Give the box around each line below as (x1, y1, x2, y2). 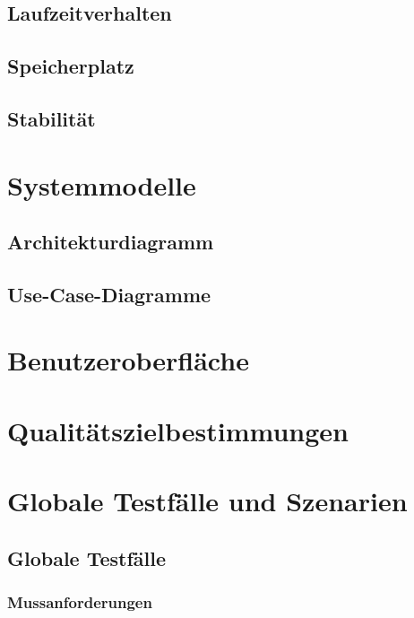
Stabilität (7, 104, 96, 132)
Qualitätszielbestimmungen (7, 412, 349, 448)
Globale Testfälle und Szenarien (7, 483, 408, 519)
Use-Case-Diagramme (7, 280, 211, 308)
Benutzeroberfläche (7, 342, 249, 379)
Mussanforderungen (7, 591, 152, 614)
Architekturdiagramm (7, 228, 214, 256)
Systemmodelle (7, 166, 196, 203)
